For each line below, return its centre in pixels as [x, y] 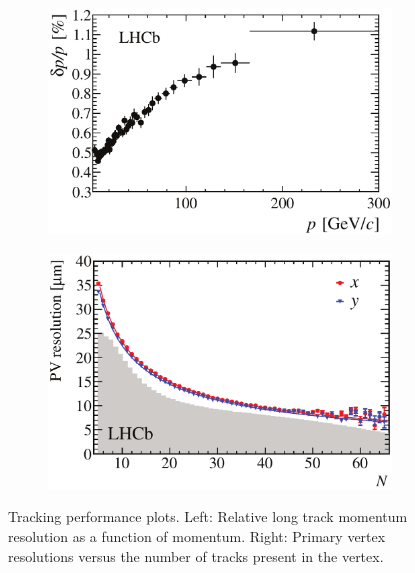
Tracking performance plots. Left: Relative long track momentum [208, 516]
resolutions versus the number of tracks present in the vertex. [196, 555]
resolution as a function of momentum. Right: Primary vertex [197, 536]
